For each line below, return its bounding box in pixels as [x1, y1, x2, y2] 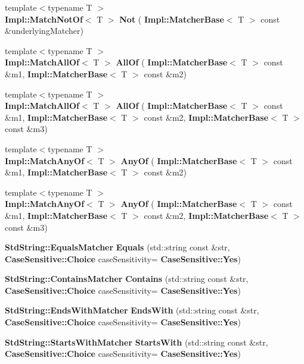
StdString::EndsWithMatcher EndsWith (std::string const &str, [5, 304, 259, 316]
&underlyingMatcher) [5, 24, 83, 37]
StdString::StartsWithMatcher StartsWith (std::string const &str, [5, 335, 268, 348]
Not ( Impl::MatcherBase [119, 12, 224, 25]
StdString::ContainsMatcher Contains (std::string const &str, [5, 272, 249, 285]
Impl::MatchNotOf [5, 12, 83, 25]
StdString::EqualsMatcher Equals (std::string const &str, [5, 241, 230, 253]
